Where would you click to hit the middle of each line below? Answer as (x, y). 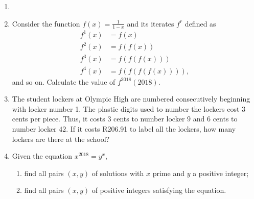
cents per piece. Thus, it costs (59, 119)
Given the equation (42, 156)
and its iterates (151, 23)
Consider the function (46, 23)
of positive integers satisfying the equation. (159, 190)
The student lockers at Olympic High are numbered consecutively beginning (131, 99)
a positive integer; (221, 173)
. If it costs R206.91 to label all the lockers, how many (151, 128)
